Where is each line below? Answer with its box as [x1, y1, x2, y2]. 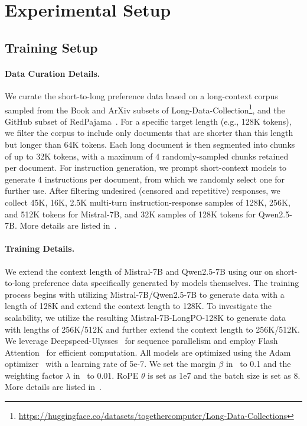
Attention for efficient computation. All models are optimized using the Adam [5, 346, 291, 358]
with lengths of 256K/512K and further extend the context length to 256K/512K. [5, 323, 300, 335]
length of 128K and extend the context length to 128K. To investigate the [5, 300, 272, 312]
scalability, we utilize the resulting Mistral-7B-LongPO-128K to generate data [5, 311, 286, 323]
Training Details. [5, 242, 75, 255]
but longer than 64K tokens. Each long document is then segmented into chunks [5, 138, 295, 150]
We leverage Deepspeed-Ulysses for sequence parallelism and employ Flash [5, 334, 278, 347]
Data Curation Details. [5, 67, 100, 79]
